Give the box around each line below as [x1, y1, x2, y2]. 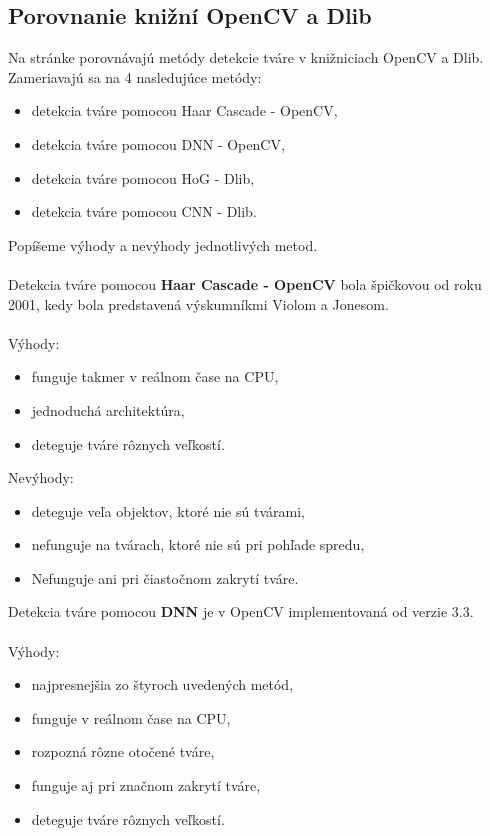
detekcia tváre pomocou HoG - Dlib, [31, 167, 255, 188]
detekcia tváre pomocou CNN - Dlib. [31, 201, 257, 222]
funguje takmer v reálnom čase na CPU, [31, 366, 279, 387]
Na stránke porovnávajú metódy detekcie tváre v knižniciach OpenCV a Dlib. [8, 47, 484, 68]
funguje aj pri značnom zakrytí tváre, [31, 775, 261, 796]
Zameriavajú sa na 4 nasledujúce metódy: [8, 66, 262, 87]
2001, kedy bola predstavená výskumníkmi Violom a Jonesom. [8, 293, 389, 314]
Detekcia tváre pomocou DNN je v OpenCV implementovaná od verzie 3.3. [8, 601, 474, 622]
